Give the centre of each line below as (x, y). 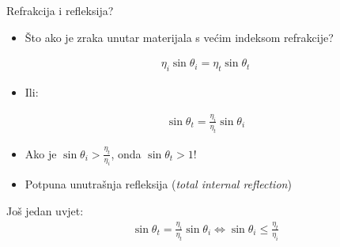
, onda (126, 153)
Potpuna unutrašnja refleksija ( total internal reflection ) (158, 184)
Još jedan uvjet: (45, 211)
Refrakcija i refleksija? (60, 10)
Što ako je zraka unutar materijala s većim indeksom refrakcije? (179, 37)
